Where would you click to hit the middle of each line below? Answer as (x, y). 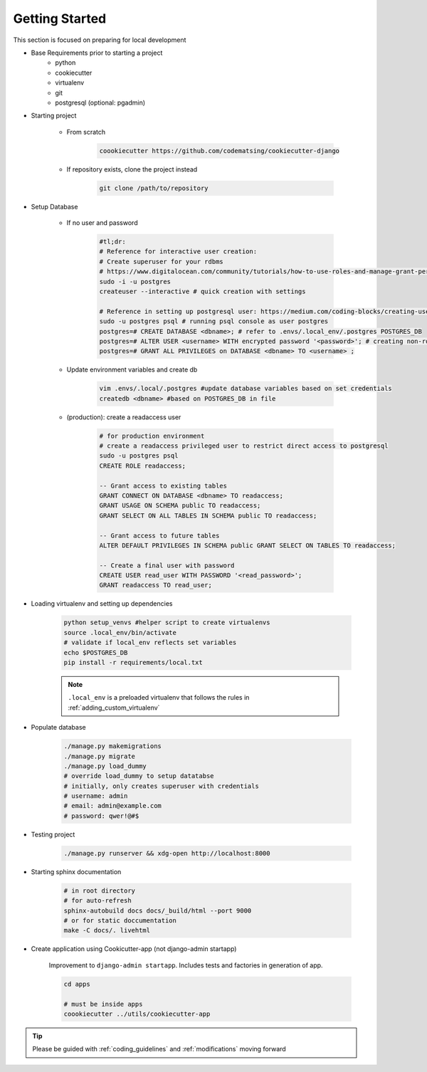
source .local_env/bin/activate (120, 632)
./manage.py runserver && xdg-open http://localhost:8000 (167, 853)
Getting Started (60, 19)
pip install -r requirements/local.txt (133, 662)
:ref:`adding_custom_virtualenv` (114, 708)
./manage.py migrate (99, 756)
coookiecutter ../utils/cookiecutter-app (137, 1014)
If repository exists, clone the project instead (132, 169)
